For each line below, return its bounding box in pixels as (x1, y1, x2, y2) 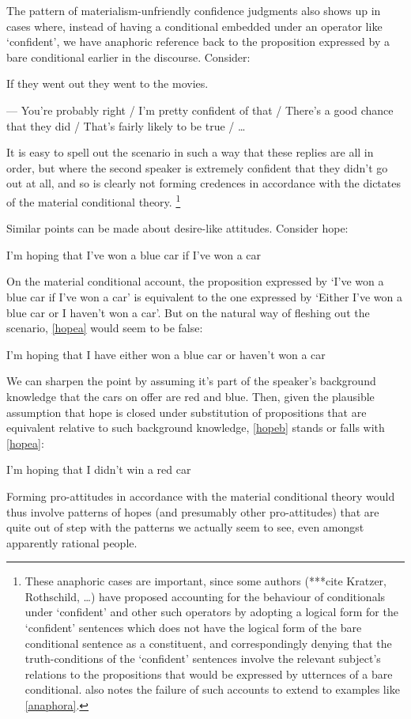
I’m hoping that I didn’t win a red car (6, 461, 191, 478)
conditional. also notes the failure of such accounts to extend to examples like (25, 681, 400, 698)
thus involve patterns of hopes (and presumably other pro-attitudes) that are (6, 503, 379, 520)
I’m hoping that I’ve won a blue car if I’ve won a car (6, 246, 262, 263)
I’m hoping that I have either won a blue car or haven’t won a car (6, 346, 326, 362)
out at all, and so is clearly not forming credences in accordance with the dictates (6, 175, 401, 191)
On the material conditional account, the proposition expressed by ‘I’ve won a (6, 273, 384, 289)
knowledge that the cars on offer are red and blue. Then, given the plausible (6, 388, 375, 404)
